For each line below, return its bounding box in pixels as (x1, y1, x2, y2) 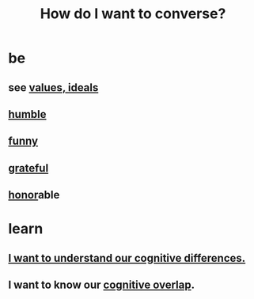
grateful (8, 161, 49, 175)
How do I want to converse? (40, 5, 226, 23)
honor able (8, 188, 60, 202)
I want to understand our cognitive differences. (8, 251, 246, 265)
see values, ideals (8, 81, 99, 94)
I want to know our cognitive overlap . (8, 278, 195, 292)
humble (8, 108, 47, 121)
